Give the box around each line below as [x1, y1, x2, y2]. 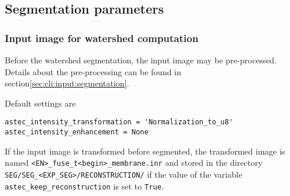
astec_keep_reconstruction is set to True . [5, 179, 164, 192]
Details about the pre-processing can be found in [5, 65, 181, 78]
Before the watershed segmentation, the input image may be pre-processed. [5, 54, 277, 66]
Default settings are [5, 97, 76, 109]
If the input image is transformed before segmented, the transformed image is [5, 144, 285, 157]
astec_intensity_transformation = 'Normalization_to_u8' [5, 118, 233, 127]
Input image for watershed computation [5, 30, 198, 45]
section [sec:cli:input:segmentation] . [5, 77, 129, 89]
